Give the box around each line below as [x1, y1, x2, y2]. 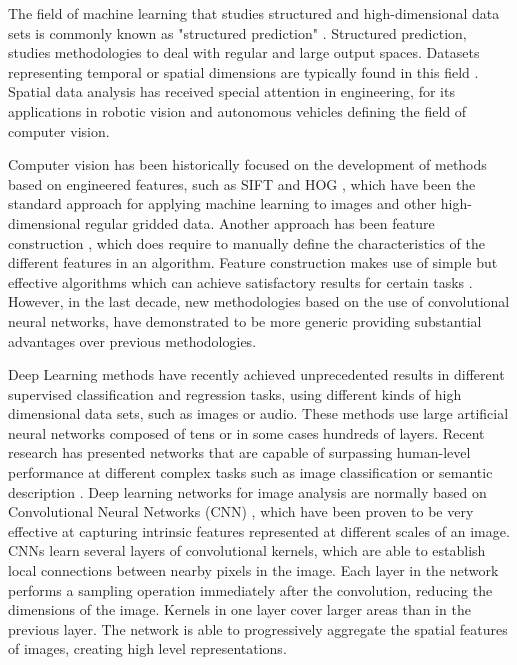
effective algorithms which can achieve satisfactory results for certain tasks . [8, 271, 473, 292]
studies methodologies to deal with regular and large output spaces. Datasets [8, 42, 480, 63]
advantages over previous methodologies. [8, 330, 257, 351]
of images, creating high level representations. [8, 638, 287, 659]
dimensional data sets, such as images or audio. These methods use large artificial [8, 403, 509, 424]
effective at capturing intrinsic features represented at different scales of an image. [8, 520, 510, 541]
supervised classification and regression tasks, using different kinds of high [8, 383, 462, 404]
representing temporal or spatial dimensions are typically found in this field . [8, 61, 479, 82]
